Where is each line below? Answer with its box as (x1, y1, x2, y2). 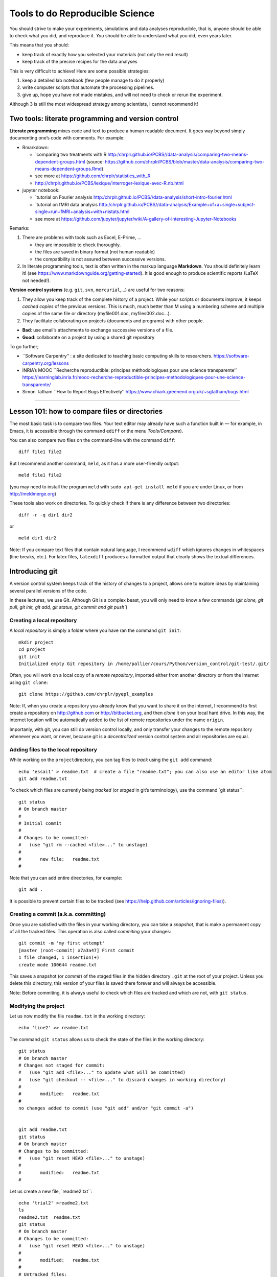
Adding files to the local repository (9, 746, 97, 753)
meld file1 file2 (18, 472, 62, 478)
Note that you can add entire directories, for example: (9, 874, 123, 881)
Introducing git (9, 567, 58, 576)
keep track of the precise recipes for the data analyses (22, 59, 137, 65)
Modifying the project (9, 1002, 65, 1009)
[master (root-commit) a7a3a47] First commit (18, 948, 135, 953)
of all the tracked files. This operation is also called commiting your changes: (9, 929, 171, 935)
